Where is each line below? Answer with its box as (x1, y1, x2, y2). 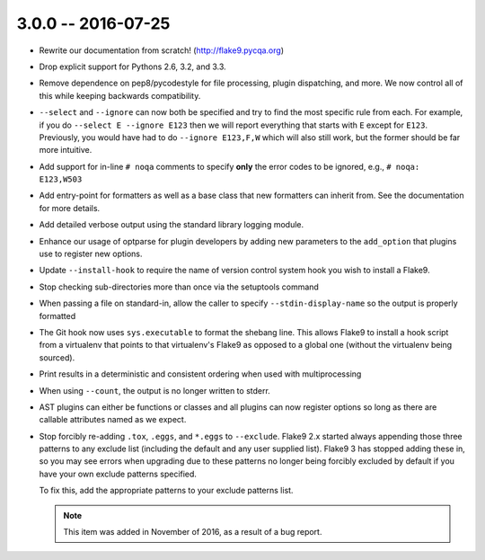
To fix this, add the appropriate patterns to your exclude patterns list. (39, 485, 294, 496)
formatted (39, 310, 76, 321)
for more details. (39, 202, 101, 213)
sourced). (39, 351, 75, 363)
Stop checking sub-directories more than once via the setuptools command (39, 281, 319, 292)
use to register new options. (39, 248, 143, 260)
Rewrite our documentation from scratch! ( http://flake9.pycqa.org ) (39, 45, 285, 56)
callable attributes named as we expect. (39, 414, 187, 425)
